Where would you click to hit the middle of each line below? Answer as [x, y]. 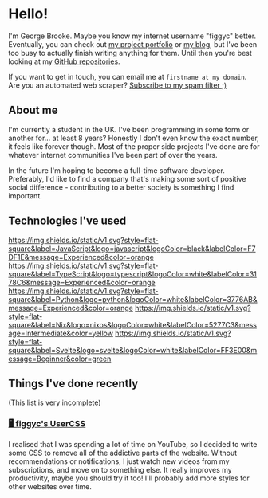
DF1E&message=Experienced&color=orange [81, 257]
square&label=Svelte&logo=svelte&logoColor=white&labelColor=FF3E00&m [133, 350]
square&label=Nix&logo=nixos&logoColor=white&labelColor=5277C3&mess [133, 324]
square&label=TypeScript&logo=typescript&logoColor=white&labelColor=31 [132, 274]
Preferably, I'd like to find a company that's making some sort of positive [127, 178]
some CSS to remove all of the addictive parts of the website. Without [123, 453]
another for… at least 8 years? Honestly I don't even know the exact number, [134, 138]
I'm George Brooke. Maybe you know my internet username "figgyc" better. [132, 36]
